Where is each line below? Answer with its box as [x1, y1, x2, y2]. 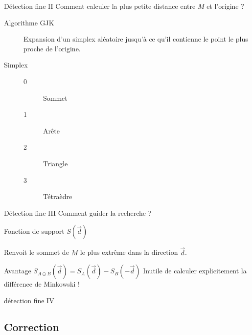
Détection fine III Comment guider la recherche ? [4, 207, 152, 218]
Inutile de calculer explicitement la [143, 266, 247, 276]
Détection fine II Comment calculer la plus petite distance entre [4, 1, 196, 11]
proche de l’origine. [23, 43, 81, 53]
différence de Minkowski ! [4, 279, 80, 289]
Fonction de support [4, 226, 65, 236]
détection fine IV [4, 295, 54, 305]
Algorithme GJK [4, 17, 54, 27]
